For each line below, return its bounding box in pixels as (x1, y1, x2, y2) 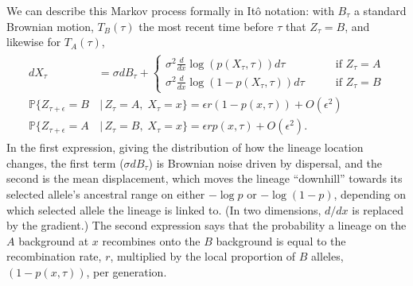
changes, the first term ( (6, 154, 124, 171)
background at (18, 232, 89, 249)
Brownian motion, (6, 17, 94, 34)
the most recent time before (138, 17, 274, 34)
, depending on (333, 185, 407, 202)
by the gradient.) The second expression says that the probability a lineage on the (6, 217, 407, 234)
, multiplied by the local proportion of (110, 248, 296, 265)
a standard (353, 2, 407, 18)
